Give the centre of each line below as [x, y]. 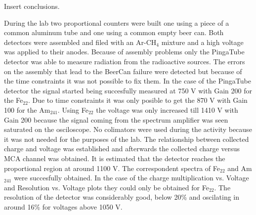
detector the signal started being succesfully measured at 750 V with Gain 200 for [128, 90]
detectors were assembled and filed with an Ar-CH [80, 42]
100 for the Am [27, 109]
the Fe [14, 100]
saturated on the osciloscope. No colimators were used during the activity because [128, 129]
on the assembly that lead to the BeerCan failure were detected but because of [123, 71]
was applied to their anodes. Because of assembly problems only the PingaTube [124, 52]
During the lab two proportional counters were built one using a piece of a [117, 22]
